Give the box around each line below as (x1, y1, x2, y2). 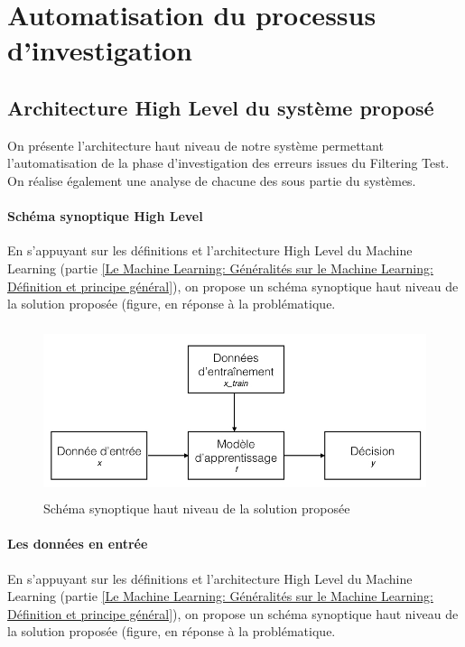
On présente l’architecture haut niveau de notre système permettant (7, 135, 384, 154)
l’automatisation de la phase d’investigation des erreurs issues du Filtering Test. (7, 153, 450, 172)
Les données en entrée (7, 534, 148, 553)
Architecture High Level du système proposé (7, 93, 434, 121)
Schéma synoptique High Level (7, 207, 203, 226)
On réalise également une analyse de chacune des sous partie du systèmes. (7, 171, 416, 189)
